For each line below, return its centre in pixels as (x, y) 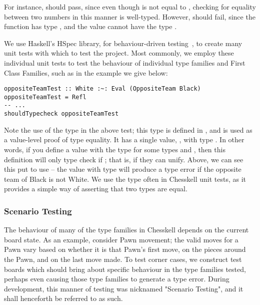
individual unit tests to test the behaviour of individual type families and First (125, 62)
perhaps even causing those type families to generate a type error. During (117, 279)
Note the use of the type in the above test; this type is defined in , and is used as (128, 129)
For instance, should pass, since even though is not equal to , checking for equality (130, 7)
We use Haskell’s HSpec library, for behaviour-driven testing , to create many (123, 43)
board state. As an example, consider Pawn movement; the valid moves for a (121, 239)
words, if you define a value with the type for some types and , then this (115, 149)
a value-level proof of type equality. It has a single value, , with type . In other (124, 139)
